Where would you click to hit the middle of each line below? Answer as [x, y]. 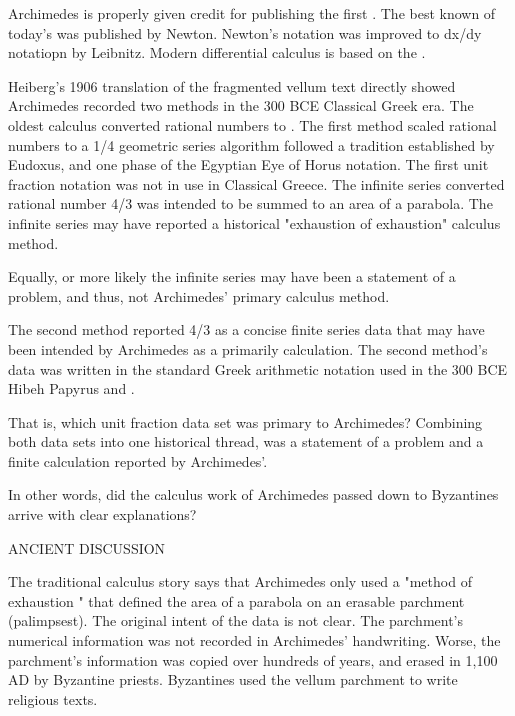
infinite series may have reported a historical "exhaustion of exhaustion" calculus [254, 222]
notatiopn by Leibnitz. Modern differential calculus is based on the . [217, 52]
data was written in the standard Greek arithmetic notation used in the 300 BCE [258, 368]
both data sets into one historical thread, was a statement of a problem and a [246, 441]
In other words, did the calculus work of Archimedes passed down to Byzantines [253, 494]
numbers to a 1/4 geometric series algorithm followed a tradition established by [251, 144]
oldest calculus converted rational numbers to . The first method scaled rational [252, 124]
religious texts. [53, 698]
